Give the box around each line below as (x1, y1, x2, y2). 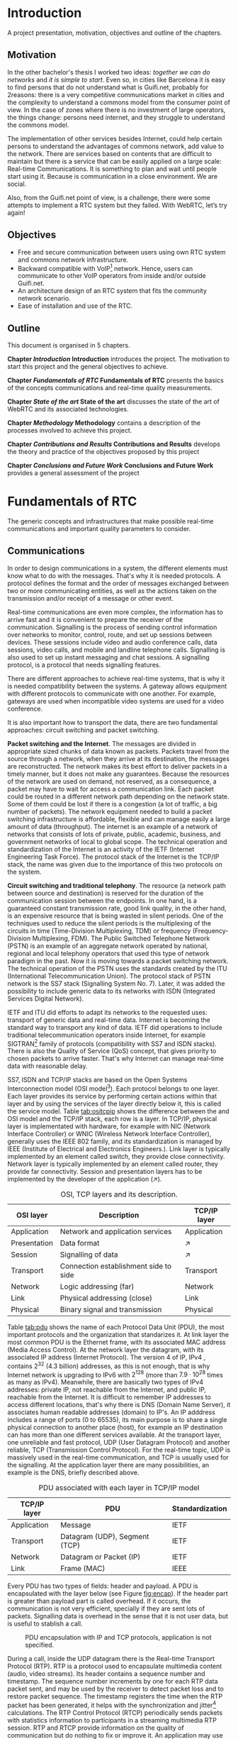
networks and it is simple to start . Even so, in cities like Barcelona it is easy (7, 75, 225, 84)
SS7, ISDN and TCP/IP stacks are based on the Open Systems (7, 1076, 188, 1084)
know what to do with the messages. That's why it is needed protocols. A (7, 571, 221, 579)
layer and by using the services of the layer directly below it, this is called (7, 1099, 222, 1108)
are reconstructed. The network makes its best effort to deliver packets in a (7, 762, 228, 770)
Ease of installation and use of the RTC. (17, 301, 133, 310)
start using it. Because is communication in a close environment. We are (7, 172, 218, 180)
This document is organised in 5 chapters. (7, 341, 130, 350)
